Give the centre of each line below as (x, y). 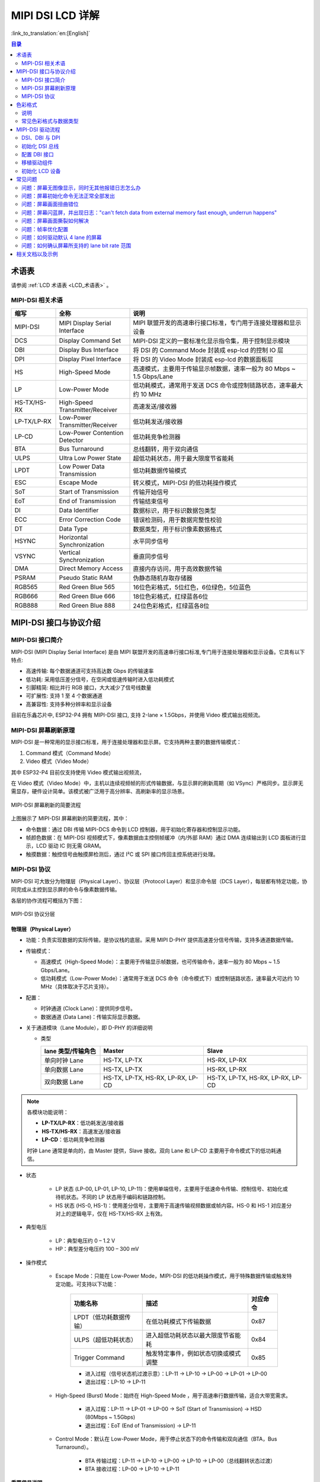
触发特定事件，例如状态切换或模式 (193, 1353)
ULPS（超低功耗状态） (105, 1340)
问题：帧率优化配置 (45, 229)
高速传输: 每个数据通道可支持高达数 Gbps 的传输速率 (90, 671)
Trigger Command (99, 1358)
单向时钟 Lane (64, 1060)
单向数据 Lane (64, 1069)
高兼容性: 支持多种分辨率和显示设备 (69, 704)
